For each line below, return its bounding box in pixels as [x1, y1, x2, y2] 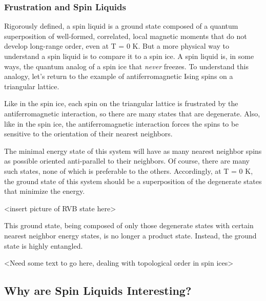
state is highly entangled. [4, 240, 83, 251]
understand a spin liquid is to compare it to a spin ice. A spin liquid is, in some [4, 51, 254, 61]
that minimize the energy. [4, 186, 85, 196]
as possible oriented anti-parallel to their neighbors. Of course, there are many [4, 155, 250, 166]
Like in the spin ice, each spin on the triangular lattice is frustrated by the [4, 98, 238, 109]
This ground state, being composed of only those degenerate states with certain [4, 220, 254, 231]
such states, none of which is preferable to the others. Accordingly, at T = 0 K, [4, 165, 253, 176]
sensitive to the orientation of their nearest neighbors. [4, 128, 173, 139]
